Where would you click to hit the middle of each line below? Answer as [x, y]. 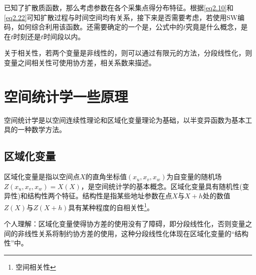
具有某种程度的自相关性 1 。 [111, 206]
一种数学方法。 [42, 129]
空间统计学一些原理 [66, 96]
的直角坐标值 [106, 177]
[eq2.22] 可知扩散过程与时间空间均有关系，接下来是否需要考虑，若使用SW [121, 17]
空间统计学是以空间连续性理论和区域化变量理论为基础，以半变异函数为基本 [125, 120]
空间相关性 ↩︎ [36, 266]
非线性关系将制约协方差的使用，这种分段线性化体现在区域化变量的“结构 [133, 233]
